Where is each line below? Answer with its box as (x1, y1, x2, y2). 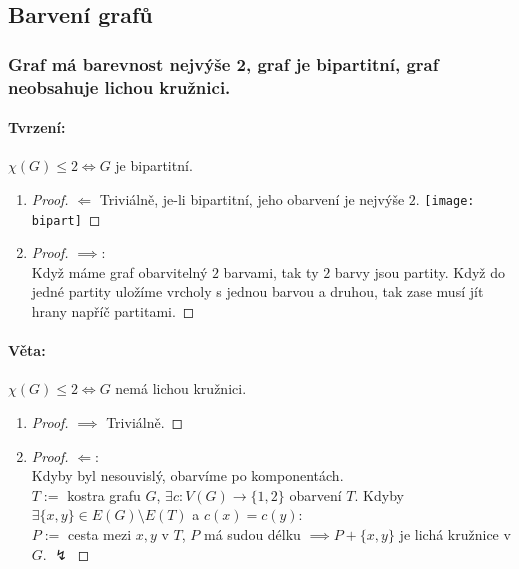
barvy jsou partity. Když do (334, 261, 506, 282)
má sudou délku (203, 523, 301, 544)
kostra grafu (67, 484, 141, 505)
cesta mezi (68, 523, 132, 544)
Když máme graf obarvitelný (31, 261, 208, 282)
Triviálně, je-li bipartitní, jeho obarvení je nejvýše (99, 188, 405, 209)
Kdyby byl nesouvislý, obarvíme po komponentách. (31, 465, 344, 486)
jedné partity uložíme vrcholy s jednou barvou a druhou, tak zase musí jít (31, 281, 484, 302)
